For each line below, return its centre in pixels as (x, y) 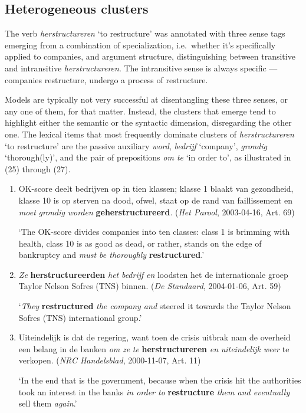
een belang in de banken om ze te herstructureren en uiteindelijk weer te (154, 348)
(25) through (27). (38, 168)
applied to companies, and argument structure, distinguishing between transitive (150, 56)
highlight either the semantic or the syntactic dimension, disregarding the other (148, 122)
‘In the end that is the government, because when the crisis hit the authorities (160, 380)
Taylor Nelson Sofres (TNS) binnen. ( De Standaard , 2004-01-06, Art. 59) (150, 286)
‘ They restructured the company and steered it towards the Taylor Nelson (155, 306)
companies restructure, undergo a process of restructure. (106, 79)
